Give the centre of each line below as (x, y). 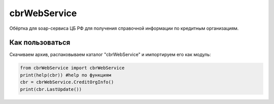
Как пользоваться (40, 43)
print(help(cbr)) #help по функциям (66, 75)
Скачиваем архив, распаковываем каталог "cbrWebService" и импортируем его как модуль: (110, 55)
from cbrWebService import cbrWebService (72, 68)
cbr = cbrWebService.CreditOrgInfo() (67, 82)
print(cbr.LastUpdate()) (51, 89)
